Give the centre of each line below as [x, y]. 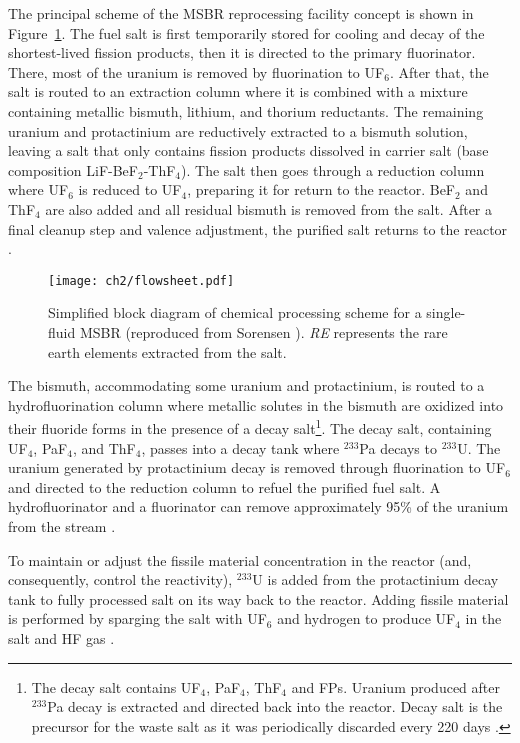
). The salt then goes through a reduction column [333, 169]
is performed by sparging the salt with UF [137, 618]
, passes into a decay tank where [240, 447]
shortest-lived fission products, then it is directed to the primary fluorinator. [242, 52]
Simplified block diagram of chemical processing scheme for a [235, 312]
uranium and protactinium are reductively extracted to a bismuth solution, [238, 130]
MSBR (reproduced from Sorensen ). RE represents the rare [263, 331]
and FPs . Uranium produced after [395, 686]
